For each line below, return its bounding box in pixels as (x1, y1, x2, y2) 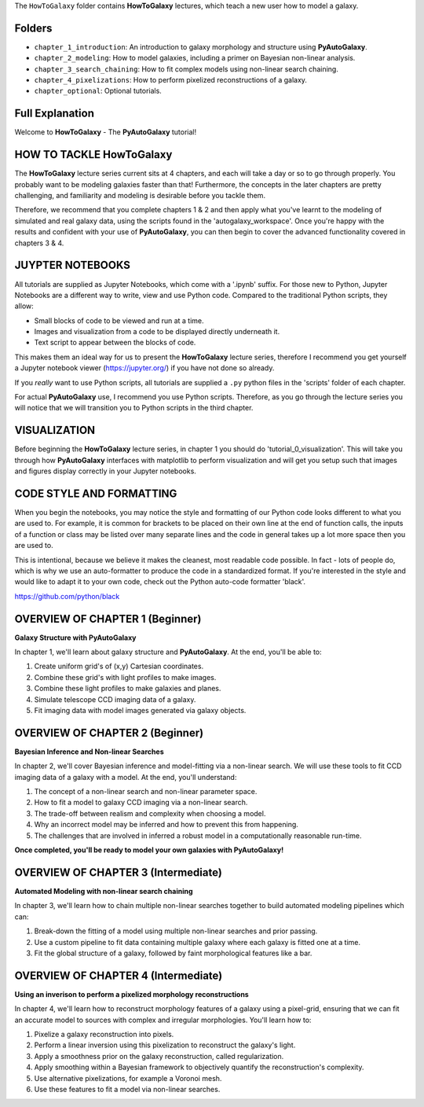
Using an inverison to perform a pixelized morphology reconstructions (14, 989, 249, 999)
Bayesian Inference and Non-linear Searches (14, 747, 164, 756)
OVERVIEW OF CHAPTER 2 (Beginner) (14, 726, 204, 739)
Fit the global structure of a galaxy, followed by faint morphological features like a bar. (34, 948, 313, 958)
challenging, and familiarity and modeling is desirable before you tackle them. (14, 191, 266, 200)
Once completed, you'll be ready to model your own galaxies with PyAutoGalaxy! (14, 845, 284, 855)
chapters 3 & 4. (14, 238, 64, 248)
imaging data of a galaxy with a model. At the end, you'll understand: (14, 772, 237, 782)
